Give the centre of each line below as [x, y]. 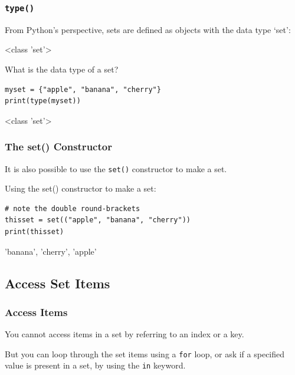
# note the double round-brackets [73, 208]
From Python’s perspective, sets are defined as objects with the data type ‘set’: [148, 29]
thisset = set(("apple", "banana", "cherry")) [98, 220]
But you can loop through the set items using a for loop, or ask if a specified [145, 353]
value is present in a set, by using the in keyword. [95, 365]
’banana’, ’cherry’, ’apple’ [51, 251]
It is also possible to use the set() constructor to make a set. [116, 168]
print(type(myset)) [43, 101]
